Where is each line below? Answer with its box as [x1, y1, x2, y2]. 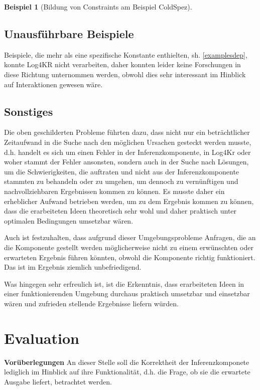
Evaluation [4, 327, 79, 348]
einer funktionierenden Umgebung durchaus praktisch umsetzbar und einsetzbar [4, 288, 250, 299]
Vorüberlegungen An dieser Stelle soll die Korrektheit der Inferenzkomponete [4, 356, 249, 367]
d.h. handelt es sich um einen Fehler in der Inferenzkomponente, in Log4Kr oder [4, 146, 251, 157]
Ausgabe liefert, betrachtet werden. [4, 376, 112, 386]
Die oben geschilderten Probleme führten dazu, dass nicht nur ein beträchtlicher [4, 127, 250, 137]
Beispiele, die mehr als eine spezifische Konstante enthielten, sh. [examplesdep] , [4, 49, 247, 60]
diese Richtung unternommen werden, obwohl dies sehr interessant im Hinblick [4, 69, 246, 79]
